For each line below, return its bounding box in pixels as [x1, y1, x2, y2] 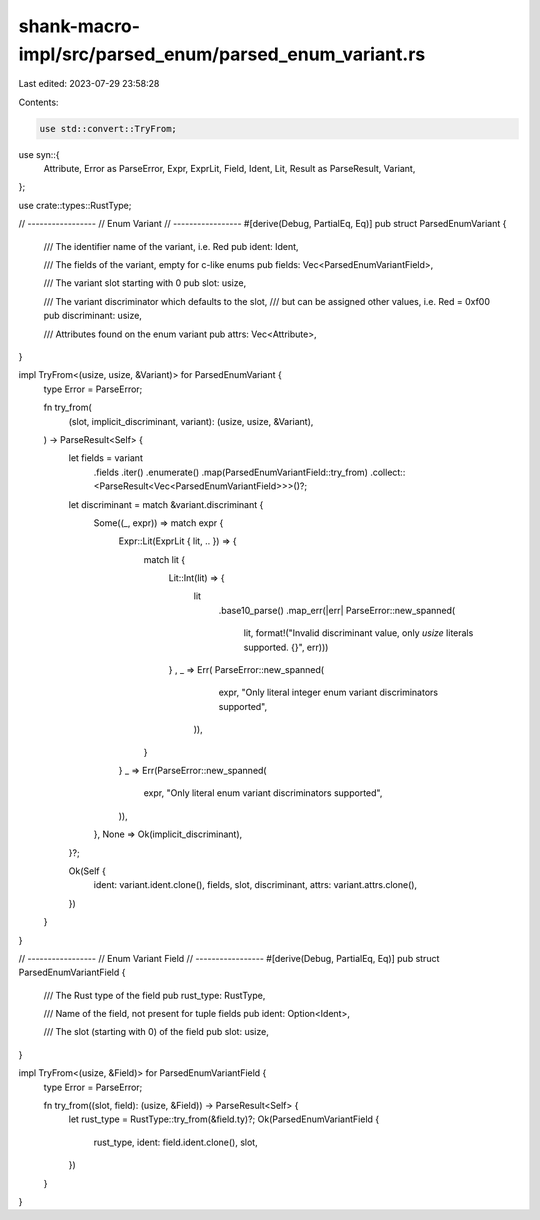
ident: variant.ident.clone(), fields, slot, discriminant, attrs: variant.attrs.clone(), [93, 879, 418, 891]
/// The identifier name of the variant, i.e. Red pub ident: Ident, [43, 240, 299, 252]
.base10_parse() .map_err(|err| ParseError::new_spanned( [218, 604, 456, 616]
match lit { [143, 553, 186, 565]
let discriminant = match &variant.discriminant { [68, 498, 264, 510]
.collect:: [370, 466, 406, 478]
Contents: [18, 96, 59, 108]
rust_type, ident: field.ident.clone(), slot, [93, 1136, 259, 1148]
